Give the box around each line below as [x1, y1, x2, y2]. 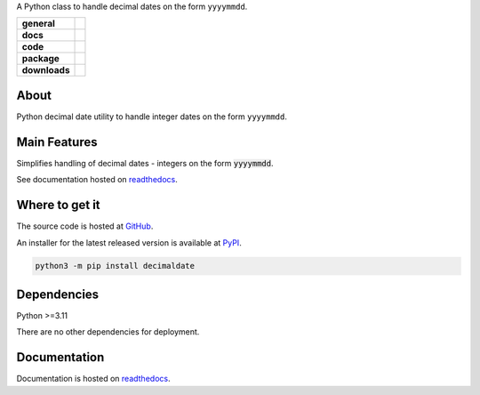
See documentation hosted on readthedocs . [16, 174, 178, 185]
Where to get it [16, 197, 101, 213]
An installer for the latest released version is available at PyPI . [16, 237, 242, 248]
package [21, 52, 60, 65]
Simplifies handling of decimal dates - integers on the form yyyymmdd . [16, 157, 274, 168]
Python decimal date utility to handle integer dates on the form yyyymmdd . [16, 111, 288, 122]
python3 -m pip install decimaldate [35, 261, 196, 271]
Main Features [16, 134, 98, 149]
